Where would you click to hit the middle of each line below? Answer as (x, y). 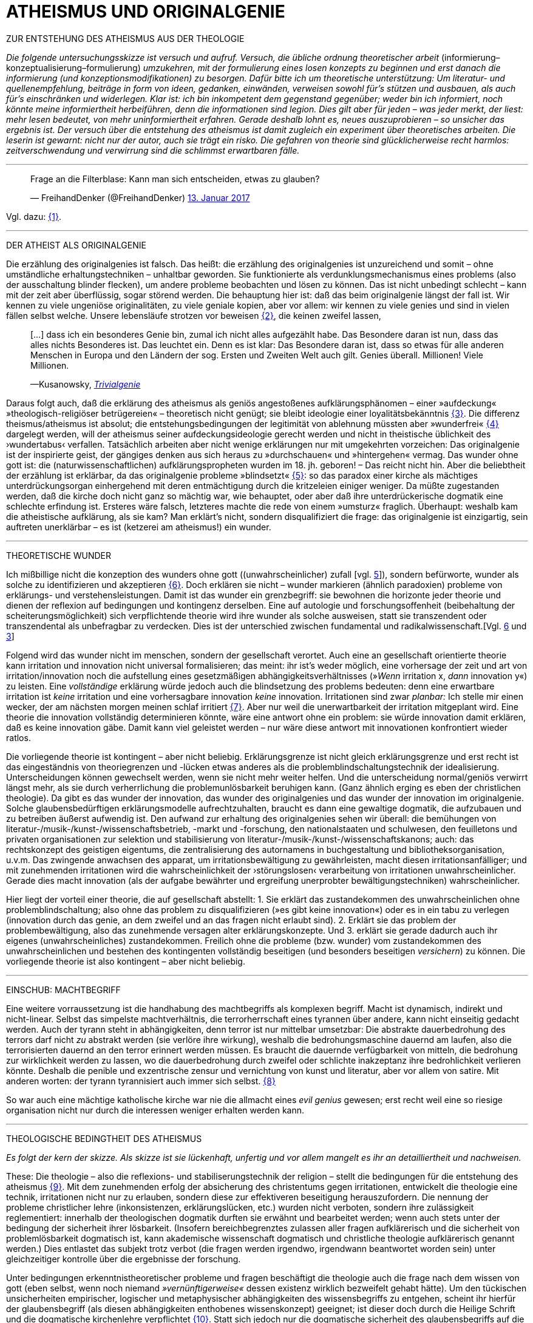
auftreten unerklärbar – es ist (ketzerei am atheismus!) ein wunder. (139, 527)
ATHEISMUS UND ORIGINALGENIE (146, 12)
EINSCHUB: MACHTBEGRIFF (63, 990)
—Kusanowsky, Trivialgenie (86, 384)
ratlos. (19, 737)
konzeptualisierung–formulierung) (73, 67)
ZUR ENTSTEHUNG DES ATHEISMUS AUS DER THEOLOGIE (125, 38)
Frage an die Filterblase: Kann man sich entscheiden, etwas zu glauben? (175, 179)
